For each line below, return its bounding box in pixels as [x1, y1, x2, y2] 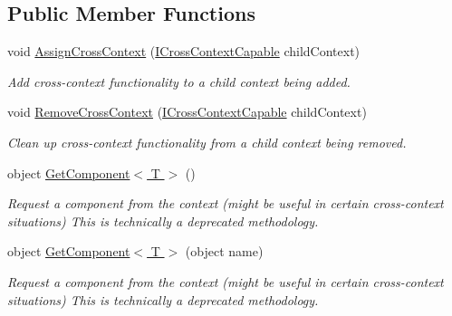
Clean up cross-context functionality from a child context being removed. [7, 132, 407, 151]
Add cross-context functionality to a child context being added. [7, 72, 351, 91]
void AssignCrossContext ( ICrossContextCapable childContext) [7, 42, 361, 61]
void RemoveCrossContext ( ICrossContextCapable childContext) [7, 102, 367, 121]
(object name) [185, 242, 264, 261]
